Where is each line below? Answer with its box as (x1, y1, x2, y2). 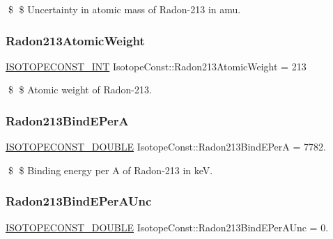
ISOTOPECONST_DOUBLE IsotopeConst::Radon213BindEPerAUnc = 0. (6, 219, 329, 234)
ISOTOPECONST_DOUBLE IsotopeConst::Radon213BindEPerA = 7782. (6, 139, 326, 154)
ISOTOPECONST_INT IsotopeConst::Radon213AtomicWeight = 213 (6, 59, 307, 73)
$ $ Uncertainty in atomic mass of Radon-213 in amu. (8, 2, 241, 16)
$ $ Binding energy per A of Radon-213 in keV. (8, 162, 213, 177)
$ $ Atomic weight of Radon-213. (8, 82, 152, 97)
